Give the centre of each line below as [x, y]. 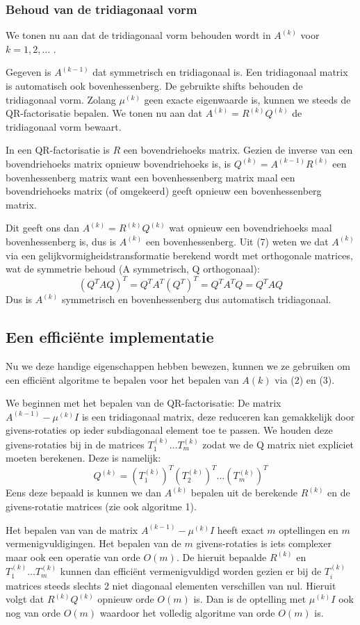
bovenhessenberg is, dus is [61, 241]
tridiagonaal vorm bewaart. [64, 126]
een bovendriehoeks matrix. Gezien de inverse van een [238, 150]
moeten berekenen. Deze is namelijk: [83, 458]
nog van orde [33, 612]
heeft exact [240, 529]
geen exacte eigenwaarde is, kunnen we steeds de [247, 99]
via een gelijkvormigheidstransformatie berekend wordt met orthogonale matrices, [179, 255]
